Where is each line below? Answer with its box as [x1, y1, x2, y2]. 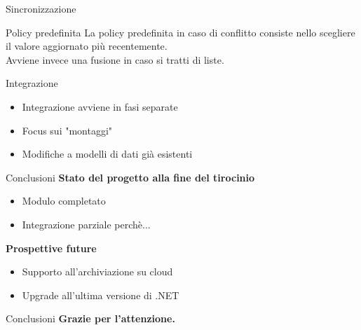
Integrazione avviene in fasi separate [22, 99, 178, 114]
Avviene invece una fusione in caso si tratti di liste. [6, 52, 224, 67]
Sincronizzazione [6, 1, 76, 15]
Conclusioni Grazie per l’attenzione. [6, 311, 175, 326]
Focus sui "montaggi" [22, 123, 113, 137]
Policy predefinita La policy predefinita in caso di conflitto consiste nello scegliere [6, 25, 355, 39]
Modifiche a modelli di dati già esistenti [22, 146, 193, 161]
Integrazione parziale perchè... [22, 216, 151, 231]
